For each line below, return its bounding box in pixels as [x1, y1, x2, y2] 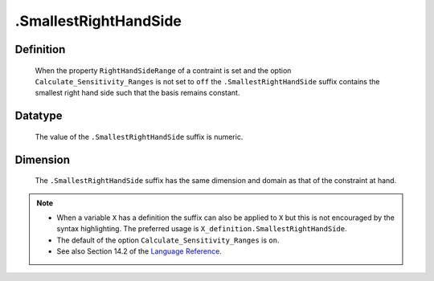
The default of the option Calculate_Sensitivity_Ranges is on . [56, 235, 280, 245]
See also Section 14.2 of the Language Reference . [56, 246, 223, 256]
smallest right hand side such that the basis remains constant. [35, 88, 240, 98]
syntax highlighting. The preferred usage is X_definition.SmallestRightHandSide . [56, 224, 347, 234]
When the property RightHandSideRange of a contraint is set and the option [35, 65, 292, 75]
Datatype [14, 109, 63, 123]
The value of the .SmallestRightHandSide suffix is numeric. [35, 132, 244, 141]
